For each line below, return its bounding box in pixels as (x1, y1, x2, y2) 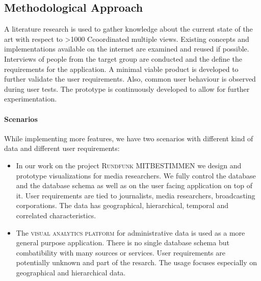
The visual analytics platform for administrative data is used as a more (16, 227, 245, 238)
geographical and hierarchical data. (16, 267, 126, 277)
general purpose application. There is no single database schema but (16, 237, 229, 248)
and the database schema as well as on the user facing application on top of (16, 180, 252, 191)
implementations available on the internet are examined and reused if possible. (4, 43, 249, 54)
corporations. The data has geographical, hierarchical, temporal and (16, 200, 228, 211)
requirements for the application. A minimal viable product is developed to (4, 63, 239, 74)
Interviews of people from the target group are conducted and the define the (4, 53, 242, 64)
